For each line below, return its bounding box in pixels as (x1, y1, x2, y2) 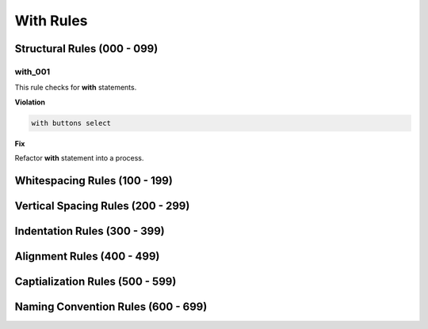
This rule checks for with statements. (14, 83, 137, 93)
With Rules (14, 12, 88, 29)
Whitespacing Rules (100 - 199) (14, 174, 174, 187)
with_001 (14, 66, 51, 77)
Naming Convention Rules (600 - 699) (14, 300, 208, 313)
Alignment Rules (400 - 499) (14, 249, 160, 263)
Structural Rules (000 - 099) (14, 42, 159, 55)
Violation (14, 97, 45, 107)
